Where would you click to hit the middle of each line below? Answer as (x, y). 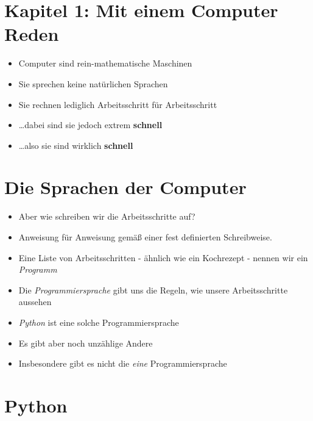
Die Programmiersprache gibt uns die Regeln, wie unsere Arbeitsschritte (153, 290)
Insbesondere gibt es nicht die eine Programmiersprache (123, 363)
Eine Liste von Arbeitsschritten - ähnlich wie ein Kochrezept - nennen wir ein (163, 257)
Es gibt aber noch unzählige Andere (86, 343)
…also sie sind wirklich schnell (76, 145)
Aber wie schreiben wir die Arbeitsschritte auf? (107, 216)
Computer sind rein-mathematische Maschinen (105, 63)
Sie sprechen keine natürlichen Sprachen (93, 83)
